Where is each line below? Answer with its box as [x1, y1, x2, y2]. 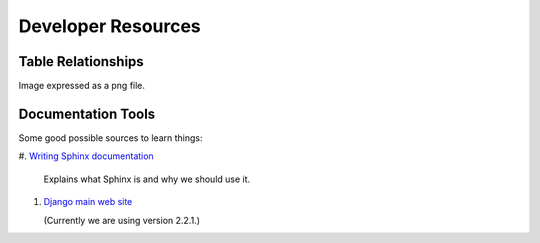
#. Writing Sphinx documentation [18, 150, 154, 162]
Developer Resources [18, 15, 202, 37]
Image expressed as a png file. [18, 80, 145, 92]
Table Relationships [18, 53, 144, 70]
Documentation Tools [18, 105, 156, 122]
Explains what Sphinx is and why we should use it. [43, 173, 251, 185]
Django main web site [43, 196, 133, 208]
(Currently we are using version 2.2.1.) [43, 214, 200, 226]
